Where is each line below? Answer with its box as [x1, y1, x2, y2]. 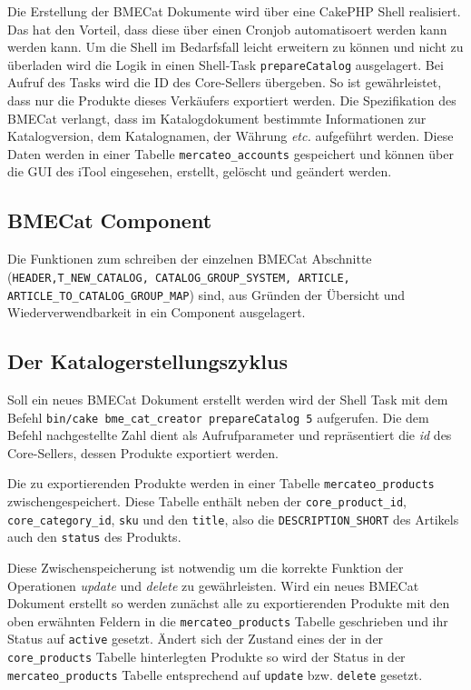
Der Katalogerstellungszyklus [7, 347, 288, 375]
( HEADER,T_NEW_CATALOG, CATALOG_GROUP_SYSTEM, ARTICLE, [7, 266, 350, 285]
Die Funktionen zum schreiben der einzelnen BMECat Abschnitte [7, 249, 372, 268]
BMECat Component [7, 206, 212, 235]
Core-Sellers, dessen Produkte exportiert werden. [7, 443, 279, 462]
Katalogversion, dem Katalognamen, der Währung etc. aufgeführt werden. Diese [7, 126, 454, 145]
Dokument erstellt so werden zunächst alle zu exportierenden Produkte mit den [7, 594, 450, 613]
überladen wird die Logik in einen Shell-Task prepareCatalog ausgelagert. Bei [7, 55, 444, 74]
